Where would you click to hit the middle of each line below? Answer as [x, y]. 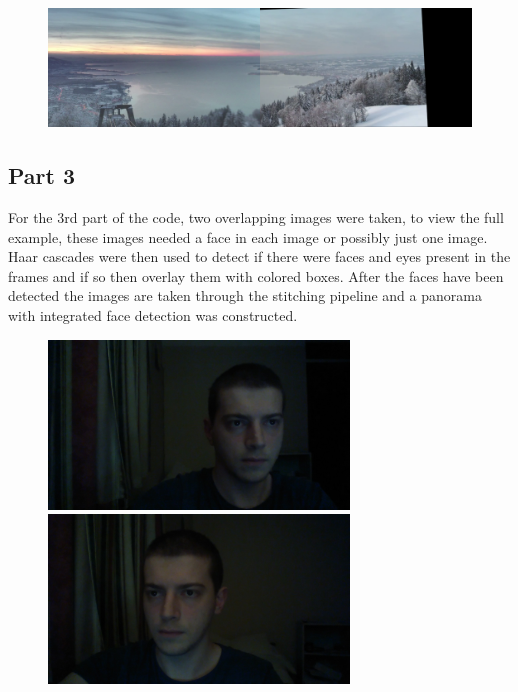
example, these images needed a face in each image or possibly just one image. [248, 236]
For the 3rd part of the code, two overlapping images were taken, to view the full [256, 217]
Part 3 [42, 175]
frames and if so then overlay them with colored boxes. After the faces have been [256, 275]
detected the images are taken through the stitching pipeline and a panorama [245, 295]
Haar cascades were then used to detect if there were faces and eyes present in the [259, 256]
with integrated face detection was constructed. [153, 315]
